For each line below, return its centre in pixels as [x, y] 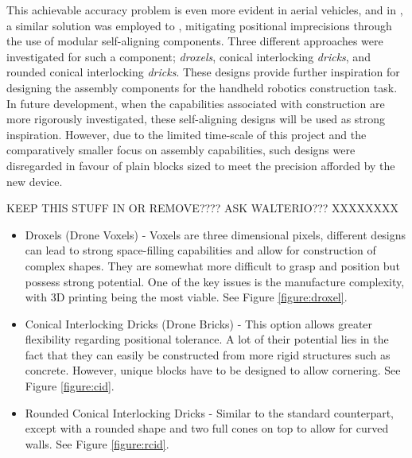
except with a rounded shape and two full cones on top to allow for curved [207, 428]
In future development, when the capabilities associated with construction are [196, 103]
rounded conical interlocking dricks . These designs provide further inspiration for [203, 72]
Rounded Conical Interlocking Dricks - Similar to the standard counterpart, [209, 412]
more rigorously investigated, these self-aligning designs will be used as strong [196, 119]
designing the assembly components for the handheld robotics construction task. [202, 87]
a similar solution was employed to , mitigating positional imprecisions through [199, 25]
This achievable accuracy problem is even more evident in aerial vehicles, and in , [205, 10]
